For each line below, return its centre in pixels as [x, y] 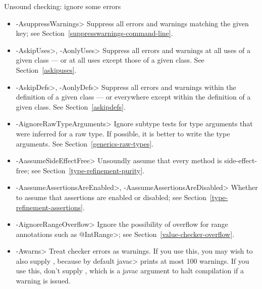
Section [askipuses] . [46, 69]
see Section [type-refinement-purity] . [88, 170]
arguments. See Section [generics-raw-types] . [85, 143]
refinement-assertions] [49, 207]
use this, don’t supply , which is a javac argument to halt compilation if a [130, 271]
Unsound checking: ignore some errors [63, 6]
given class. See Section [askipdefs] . [71, 106]
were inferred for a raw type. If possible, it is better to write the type [123, 133]
